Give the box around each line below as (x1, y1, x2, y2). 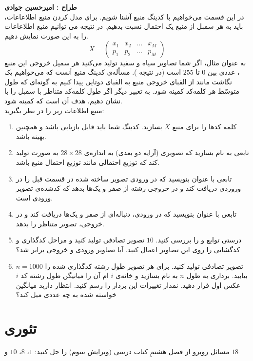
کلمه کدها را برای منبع (172, 121, 237, 132)
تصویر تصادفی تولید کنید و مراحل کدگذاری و (16, 235, 145, 245)
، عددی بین (208, 67, 240, 77)
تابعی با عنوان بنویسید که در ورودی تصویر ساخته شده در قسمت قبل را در (16, 173, 232, 183)
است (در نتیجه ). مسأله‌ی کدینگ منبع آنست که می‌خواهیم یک (4, 67, 181, 77)
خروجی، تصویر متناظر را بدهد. (16, 218, 104, 228)
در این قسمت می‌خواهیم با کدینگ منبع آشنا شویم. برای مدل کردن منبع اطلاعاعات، (4, 11, 244, 21)
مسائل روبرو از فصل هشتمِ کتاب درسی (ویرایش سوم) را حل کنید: (35, 346, 230, 357)
